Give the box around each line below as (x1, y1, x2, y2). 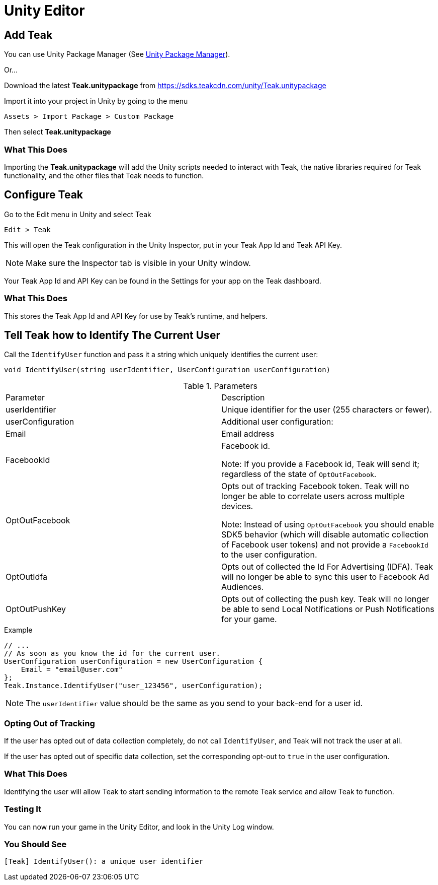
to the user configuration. (221, 550, 317, 560)
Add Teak (4, 28, 53, 41)
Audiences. (221, 582, 264, 592)
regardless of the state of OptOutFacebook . (221, 469, 377, 480)
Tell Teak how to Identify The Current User (4, 328, 220, 342)
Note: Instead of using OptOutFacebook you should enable (221, 519, 434, 530)
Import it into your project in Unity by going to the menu (4, 97, 188, 106)
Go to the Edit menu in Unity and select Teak (4, 210, 151, 219)
